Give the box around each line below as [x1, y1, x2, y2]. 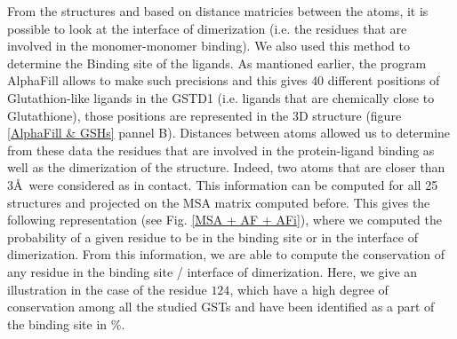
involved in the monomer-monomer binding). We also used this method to [7, 36, 410, 55]
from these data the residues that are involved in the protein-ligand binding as [7, 140, 435, 159]
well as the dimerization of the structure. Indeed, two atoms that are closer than [7, 158, 445, 177]
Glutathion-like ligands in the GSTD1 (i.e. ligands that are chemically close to [7, 88, 435, 106]
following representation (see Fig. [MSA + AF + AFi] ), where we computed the [7, 210, 442, 229]
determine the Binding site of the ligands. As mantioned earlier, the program [7, 53, 427, 72]
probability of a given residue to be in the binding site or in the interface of [7, 227, 418, 246]
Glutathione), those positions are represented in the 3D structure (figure [7, 106, 402, 124]
